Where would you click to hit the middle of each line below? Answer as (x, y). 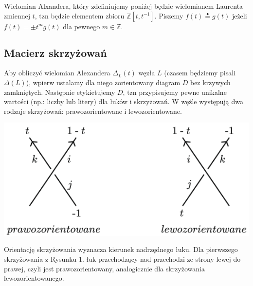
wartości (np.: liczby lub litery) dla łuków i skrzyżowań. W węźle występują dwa (124, 101)
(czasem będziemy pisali (200, 73)
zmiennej (17, 15)
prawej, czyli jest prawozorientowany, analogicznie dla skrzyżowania (104, 268)
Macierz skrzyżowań (55, 52)
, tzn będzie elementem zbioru (80, 15)
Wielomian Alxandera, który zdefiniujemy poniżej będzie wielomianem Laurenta (124, 6)
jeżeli (239, 15)
